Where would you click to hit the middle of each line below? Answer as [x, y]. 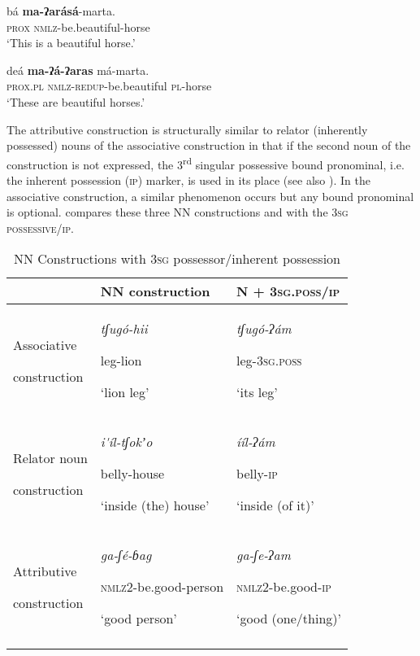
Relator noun [50, 457]
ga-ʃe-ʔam [264, 555]
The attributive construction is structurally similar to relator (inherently [187, 129]
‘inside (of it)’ [275, 505]
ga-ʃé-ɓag [126, 555]
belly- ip [257, 474]
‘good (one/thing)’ [289, 619]
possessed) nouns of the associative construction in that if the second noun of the [209, 145]
